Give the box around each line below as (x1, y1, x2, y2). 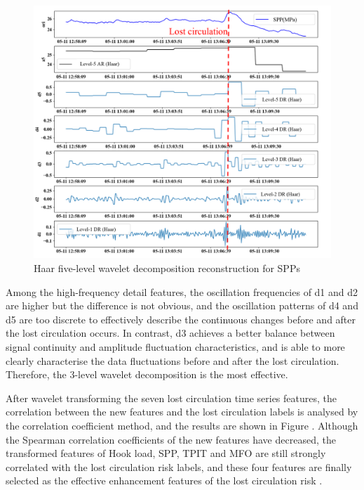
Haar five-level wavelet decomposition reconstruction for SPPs (34, 261, 300, 275)
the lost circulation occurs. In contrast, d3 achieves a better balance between (6, 325, 335, 340)
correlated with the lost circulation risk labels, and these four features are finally (6, 459, 352, 474)
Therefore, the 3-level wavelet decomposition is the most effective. (6, 367, 288, 382)
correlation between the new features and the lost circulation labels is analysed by (6, 404, 358, 419)
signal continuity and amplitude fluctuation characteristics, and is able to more (6, 339, 345, 354)
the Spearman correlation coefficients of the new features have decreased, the (6, 432, 336, 446)
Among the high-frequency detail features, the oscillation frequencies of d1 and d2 (6, 284, 358, 299)
